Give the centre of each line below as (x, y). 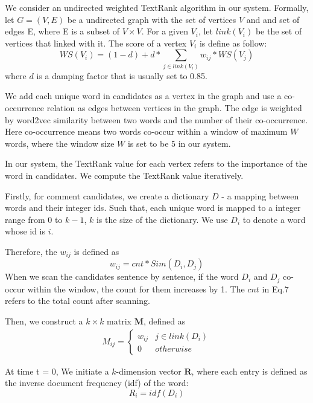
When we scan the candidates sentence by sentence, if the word (122, 276)
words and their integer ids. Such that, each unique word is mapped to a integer (153, 208)
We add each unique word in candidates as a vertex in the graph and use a (143, 96)
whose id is (25, 231)
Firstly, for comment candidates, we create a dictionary (107, 195)
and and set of (273, 19)
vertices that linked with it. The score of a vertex (96, 43)
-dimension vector (149, 371)
